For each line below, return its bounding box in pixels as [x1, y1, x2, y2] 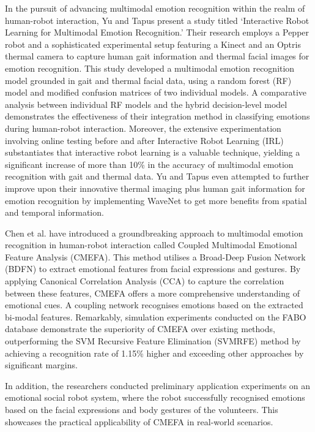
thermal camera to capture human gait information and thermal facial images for [5, 50, 309, 63]
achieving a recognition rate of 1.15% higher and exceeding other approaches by [5, 346, 304, 359]
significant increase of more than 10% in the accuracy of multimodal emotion [5, 157, 294, 170]
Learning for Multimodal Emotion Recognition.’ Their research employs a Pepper [5, 26, 309, 39]
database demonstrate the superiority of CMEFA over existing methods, [5, 322, 275, 335]
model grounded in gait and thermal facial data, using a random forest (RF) [5, 74, 292, 86]
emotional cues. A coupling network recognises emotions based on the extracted [5, 298, 303, 311]
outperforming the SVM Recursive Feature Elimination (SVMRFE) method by [5, 335, 301, 347]
